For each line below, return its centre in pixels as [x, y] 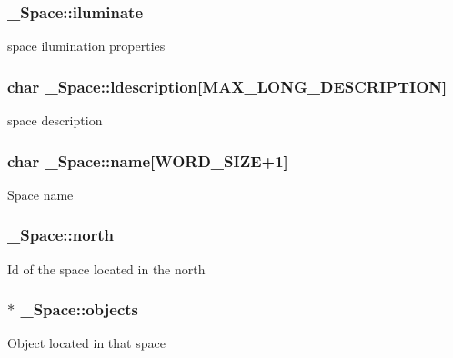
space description [55, 120]
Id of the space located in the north [106, 268]
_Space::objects [79, 309]
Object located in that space [86, 343]
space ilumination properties [86, 46]
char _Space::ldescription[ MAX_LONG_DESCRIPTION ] [227, 86]
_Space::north [61, 235]
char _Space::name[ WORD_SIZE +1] [148, 160]
